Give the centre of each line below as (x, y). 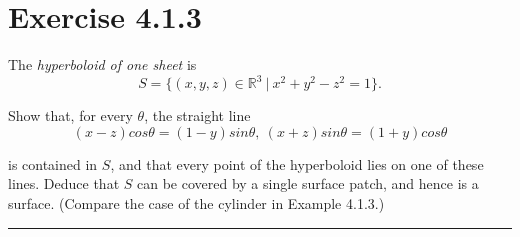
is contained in (53, 163)
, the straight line (197, 115)
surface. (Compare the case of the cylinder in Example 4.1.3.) (196, 203)
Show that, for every (70, 115)
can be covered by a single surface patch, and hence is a (308, 183)
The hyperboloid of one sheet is (102, 64)
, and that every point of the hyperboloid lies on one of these (297, 163)
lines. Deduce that (64, 183)
